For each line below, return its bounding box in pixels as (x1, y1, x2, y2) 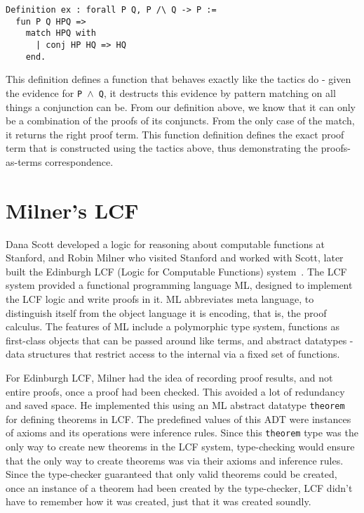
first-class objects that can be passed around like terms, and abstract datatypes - (6, 332, 353, 347)
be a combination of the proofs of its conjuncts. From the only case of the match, (6, 113, 355, 128)
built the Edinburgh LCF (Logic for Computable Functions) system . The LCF (6, 264, 347, 278)
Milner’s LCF (6, 195, 139, 224)
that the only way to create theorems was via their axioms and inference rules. (6, 453, 344, 467)
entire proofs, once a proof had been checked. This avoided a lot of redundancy (6, 384, 345, 398)
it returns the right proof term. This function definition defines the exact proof (6, 126, 344, 141)
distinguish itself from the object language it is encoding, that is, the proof (6, 305, 327, 320)
